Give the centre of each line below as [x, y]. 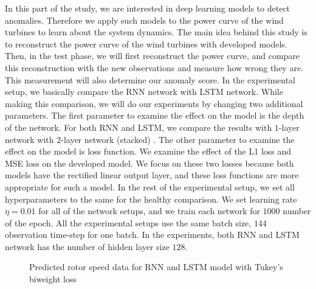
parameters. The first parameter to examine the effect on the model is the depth [155, 115]
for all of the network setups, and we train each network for [149, 211]
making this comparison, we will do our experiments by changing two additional [154, 103]
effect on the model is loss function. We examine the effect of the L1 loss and [148, 151]
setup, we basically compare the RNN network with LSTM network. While [144, 92]
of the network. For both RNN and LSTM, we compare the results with [139, 127]
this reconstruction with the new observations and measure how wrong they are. [154, 67]
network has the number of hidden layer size [87, 246]
